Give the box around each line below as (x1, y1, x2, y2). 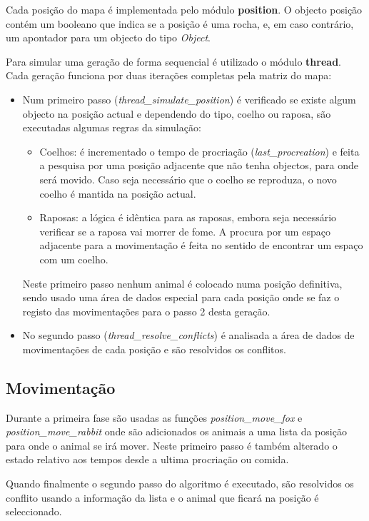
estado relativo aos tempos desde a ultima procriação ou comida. (6, 452, 289, 467)
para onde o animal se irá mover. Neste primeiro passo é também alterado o (6, 437, 338, 452)
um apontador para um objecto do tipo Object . (6, 30, 211, 45)
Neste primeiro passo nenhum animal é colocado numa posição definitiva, (22, 275, 343, 290)
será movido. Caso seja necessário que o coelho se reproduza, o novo (39, 171, 337, 186)
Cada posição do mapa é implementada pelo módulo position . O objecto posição (6, 2, 363, 16)
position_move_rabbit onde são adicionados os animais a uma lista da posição (6, 424, 347, 439)
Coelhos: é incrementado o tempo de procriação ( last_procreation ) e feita (39, 143, 360, 158)
